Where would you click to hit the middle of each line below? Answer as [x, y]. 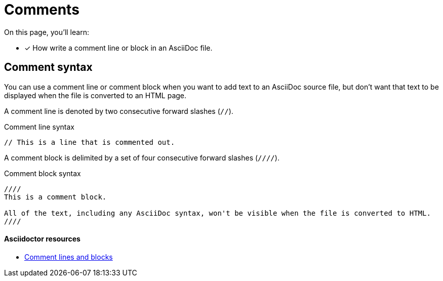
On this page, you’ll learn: [47, 32]
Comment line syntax [39, 127]
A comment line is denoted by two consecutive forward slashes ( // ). [119, 111]
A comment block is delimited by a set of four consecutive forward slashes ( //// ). [142, 157]
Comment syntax [48, 67]
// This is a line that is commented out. [90, 142]
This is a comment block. [55, 197]
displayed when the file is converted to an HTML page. [95, 95]
